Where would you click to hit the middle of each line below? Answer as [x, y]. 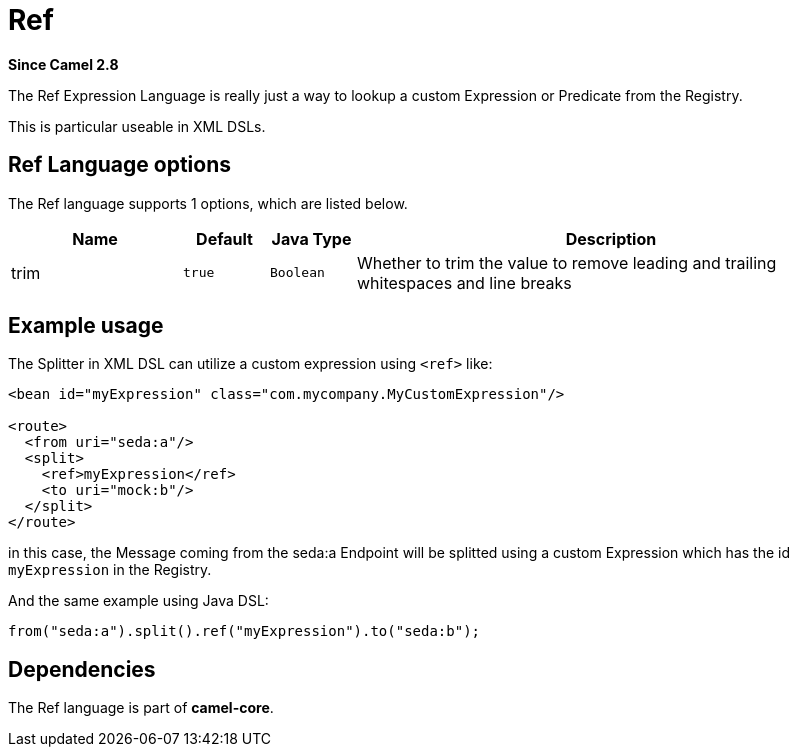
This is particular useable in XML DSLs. [137, 126]
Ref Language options [120, 165]
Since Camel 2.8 [63, 64]
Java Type [311, 238]
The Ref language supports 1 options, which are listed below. [208, 203]
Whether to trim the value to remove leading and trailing [567, 262]
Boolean [297, 273]
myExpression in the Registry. [110, 570]
